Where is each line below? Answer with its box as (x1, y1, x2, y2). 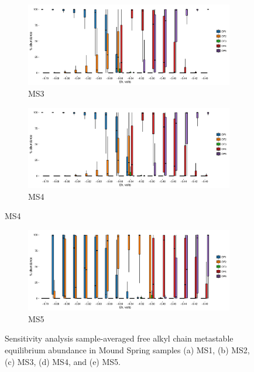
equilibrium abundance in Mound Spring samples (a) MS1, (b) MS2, (5, 343, 250, 356)
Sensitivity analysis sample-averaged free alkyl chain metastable (5, 332, 234, 344)
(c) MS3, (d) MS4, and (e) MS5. (5, 355, 121, 367)
